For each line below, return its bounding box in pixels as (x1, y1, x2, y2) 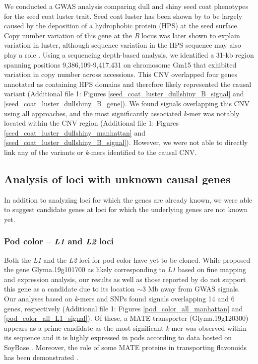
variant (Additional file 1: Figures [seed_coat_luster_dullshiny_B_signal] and (4, 88, 244, 99)
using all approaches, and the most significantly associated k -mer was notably (4, 108, 240, 118)
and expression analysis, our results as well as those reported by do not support (4, 274, 246, 284)
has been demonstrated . (4, 352, 78, 362)
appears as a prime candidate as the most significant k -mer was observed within (4, 322, 247, 333)
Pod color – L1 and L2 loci (4, 235, 114, 247)
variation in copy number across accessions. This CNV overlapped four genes (4, 69, 238, 79)
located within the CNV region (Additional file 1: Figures (4, 118, 179, 128)
